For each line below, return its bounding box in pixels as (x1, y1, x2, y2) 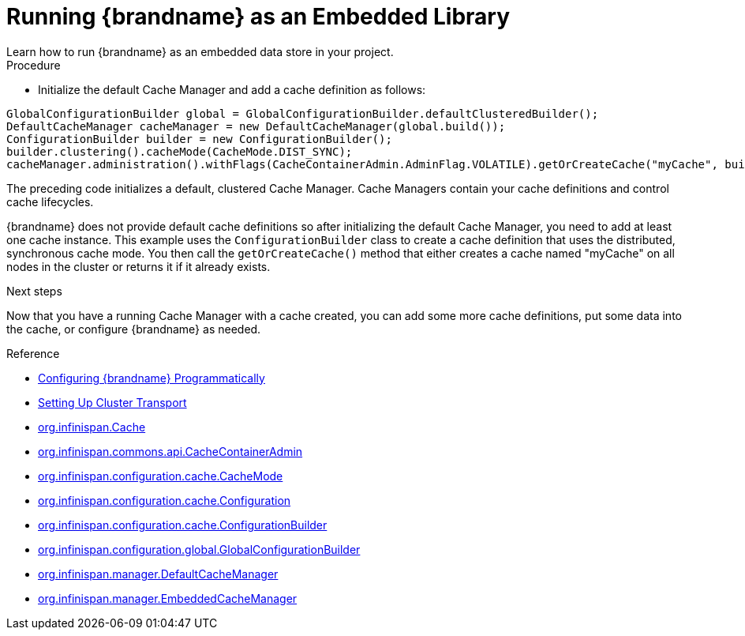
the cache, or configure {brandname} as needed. (6, 322, 261, 336)
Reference (6, 346, 60, 360)
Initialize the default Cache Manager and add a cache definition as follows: (38, 82, 426, 96)
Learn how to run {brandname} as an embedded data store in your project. (6, 44, 394, 58)
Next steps (6, 284, 62, 298)
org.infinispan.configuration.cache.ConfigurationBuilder (38, 517, 328, 532)
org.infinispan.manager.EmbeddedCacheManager (38, 591, 298, 605)
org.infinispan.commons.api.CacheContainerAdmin (38, 444, 303, 458)
